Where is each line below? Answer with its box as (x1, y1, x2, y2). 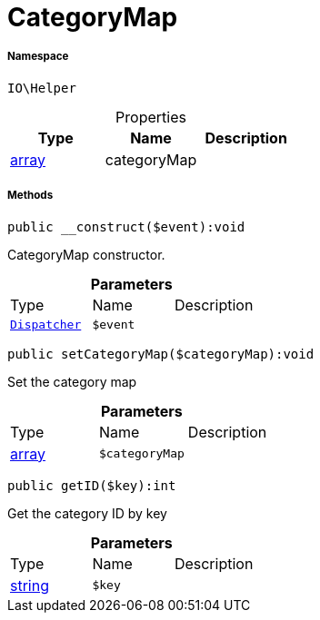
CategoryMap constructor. (7, 246, 165, 262)
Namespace (7, 50, 69, 64)
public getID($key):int (7, 477, 176, 493)
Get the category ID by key (7, 505, 167, 521)
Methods (7, 189, 54, 202)
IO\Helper (7, 80, 76, 95)
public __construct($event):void (7, 219, 245, 234)
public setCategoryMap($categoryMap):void (7, 346, 315, 361)
